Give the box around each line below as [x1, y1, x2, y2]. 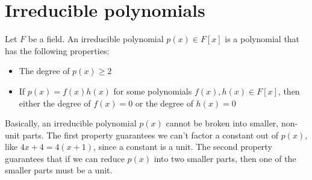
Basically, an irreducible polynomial [5, 117, 137, 129]
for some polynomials [113, 84, 192, 97]
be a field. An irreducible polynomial [28, 33, 164, 45]
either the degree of [19, 96, 91, 109]
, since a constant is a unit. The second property [93, 140, 272, 153]
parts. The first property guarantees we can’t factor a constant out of [22, 128, 278, 141]
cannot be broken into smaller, [166, 117, 279, 129]
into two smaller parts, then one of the [154, 152, 296, 164]
